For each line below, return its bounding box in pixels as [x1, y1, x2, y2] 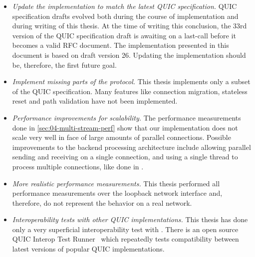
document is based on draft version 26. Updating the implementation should [12, 49, 246, 60]
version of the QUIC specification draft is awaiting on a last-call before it [12, 30, 236, 40]
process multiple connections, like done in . [12, 161, 144, 171]
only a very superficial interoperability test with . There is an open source [12, 224, 239, 234]
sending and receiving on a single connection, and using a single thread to [12, 151, 238, 162]
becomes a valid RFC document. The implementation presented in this [12, 40, 229, 50]
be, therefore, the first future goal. [12, 59, 117, 70]
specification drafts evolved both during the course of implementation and [12, 10, 239, 21]
